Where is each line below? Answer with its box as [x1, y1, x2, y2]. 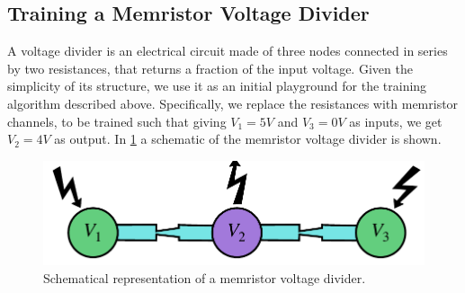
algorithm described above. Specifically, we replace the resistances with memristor [7, 93, 459, 112]
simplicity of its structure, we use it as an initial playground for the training [7, 76, 427, 95]
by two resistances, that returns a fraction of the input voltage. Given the [7, 58, 413, 77]
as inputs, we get [349, 111, 443, 130]
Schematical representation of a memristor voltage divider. [43, 268, 366, 287]
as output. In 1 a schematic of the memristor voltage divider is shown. [54, 129, 442, 148]
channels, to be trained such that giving [7, 111, 227, 130]
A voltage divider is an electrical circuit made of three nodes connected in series [7, 41, 448, 60]
